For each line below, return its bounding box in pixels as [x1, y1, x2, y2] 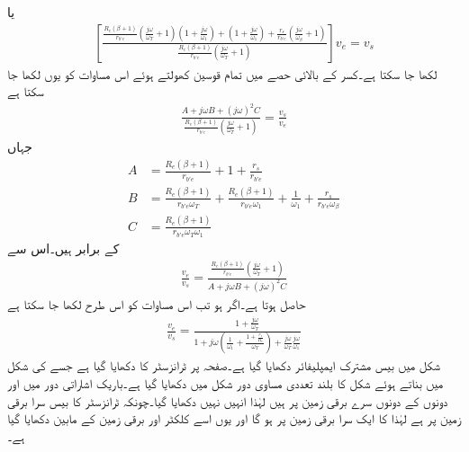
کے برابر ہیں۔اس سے [7, 239, 120, 258]
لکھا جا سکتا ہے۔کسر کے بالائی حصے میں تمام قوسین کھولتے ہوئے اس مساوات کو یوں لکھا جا [7, 64, 437, 83]
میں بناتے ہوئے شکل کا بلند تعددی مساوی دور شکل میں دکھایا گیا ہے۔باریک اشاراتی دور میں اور [7, 373, 444, 392]
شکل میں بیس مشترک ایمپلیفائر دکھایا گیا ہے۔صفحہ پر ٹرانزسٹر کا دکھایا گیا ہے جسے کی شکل [7, 356, 440, 375]
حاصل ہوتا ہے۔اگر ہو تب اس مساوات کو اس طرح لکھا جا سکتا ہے [7, 295, 306, 314]
